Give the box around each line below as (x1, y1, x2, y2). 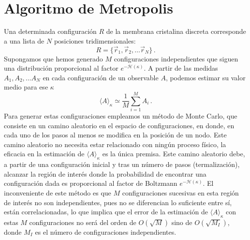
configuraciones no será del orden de (29, 217, 136, 227)
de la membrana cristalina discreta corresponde (106, 26, 246, 36)
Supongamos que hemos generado (4, 53, 103, 63)
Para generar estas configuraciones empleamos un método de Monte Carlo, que (4, 111, 237, 121)
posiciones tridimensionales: (54, 35, 136, 45)
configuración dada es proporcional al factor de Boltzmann (4, 178, 177, 188)
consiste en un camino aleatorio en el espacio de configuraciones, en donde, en (4, 120, 235, 130)
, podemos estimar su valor (165, 72, 246, 82)
